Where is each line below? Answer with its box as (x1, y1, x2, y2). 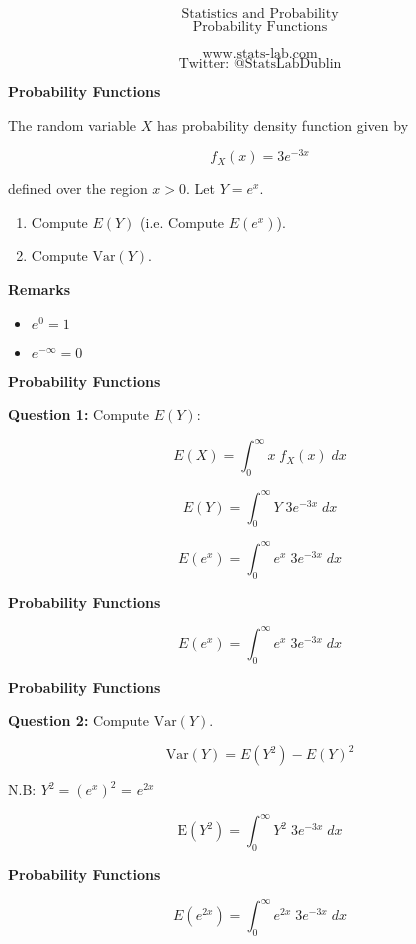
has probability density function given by (156, 114, 409, 135)
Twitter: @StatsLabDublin (178, 57, 342, 71)
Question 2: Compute (8, 710, 150, 731)
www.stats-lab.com (202, 47, 318, 61)
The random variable (8, 114, 137, 135)
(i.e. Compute (140, 211, 225, 232)
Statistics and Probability (181, 7, 339, 21)
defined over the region (8, 178, 148, 199)
